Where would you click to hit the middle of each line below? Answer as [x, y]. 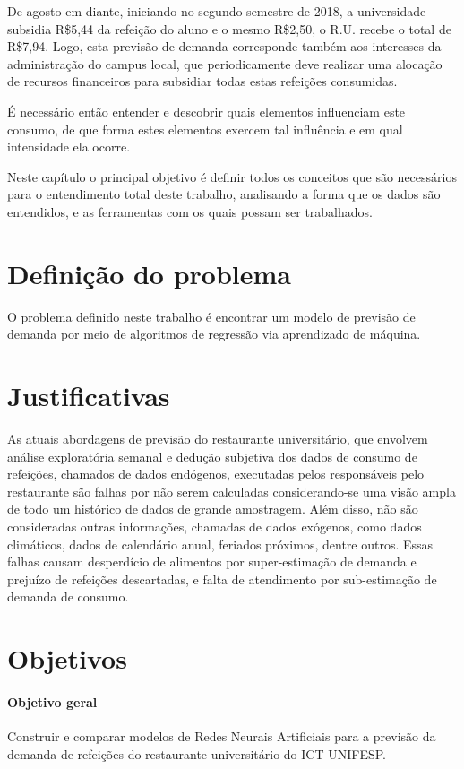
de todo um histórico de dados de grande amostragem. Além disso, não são [213, 509]
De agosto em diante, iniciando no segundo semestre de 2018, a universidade [217, 11]
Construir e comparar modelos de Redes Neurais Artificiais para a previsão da [222, 736]
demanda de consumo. [68, 596]
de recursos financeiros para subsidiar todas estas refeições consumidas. [202, 81]
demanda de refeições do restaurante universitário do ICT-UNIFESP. [197, 753]
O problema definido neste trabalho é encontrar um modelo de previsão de [211, 316]
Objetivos [67, 658]
